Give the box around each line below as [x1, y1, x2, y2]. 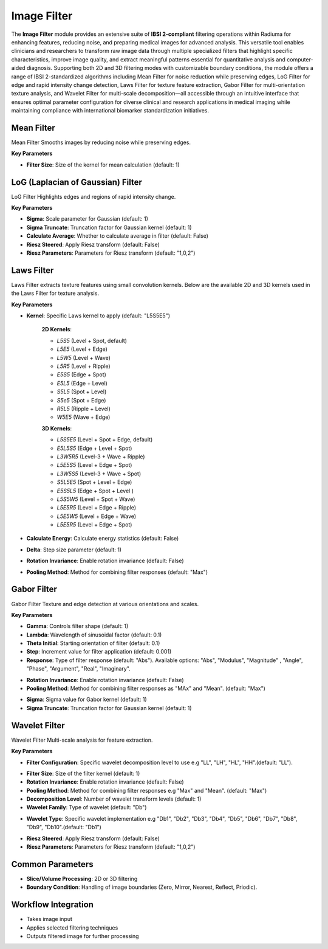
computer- [286, 55, 313, 63]
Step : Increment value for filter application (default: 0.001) [26, 648, 172, 655]
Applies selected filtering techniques [26, 924, 118, 931]
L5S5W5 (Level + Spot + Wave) [56, 495, 135, 503]
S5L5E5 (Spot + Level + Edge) [56, 478, 132, 486]
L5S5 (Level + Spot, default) [56, 337, 128, 344]
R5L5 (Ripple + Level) [56, 405, 111, 412]
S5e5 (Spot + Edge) [56, 396, 106, 404]
